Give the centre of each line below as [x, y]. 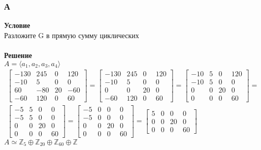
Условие [17, 25]
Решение [18, 55]
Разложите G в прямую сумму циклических [72, 35]
